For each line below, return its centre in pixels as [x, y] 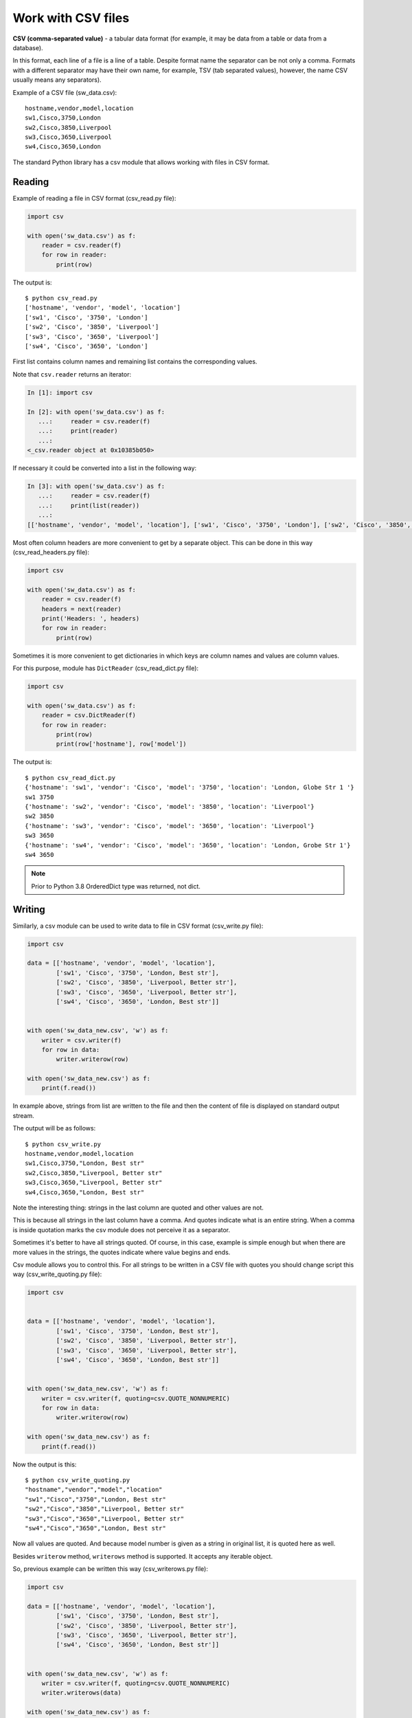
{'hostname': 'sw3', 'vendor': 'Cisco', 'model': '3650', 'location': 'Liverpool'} [170, 826]
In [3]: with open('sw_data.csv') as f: [96, 487]
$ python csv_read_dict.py [70, 778]
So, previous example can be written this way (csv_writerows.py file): [111, 1569]
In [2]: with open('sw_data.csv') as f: [96, 412]
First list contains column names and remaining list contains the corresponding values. [135, 361]
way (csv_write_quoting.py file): [57, 1274]
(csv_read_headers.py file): [51, 553]
